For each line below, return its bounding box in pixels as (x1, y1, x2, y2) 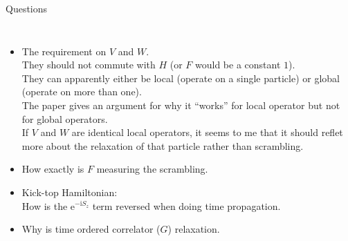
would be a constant (195, 57, 281, 72)
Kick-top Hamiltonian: (21, 184, 118, 199)
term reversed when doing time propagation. (92, 198, 281, 213)
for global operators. (21, 111, 108, 126)
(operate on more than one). (21, 84, 142, 99)
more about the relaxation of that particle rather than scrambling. (21, 138, 304, 153)
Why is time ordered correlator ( (21, 222, 161, 236)
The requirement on (21, 44, 107, 58)
